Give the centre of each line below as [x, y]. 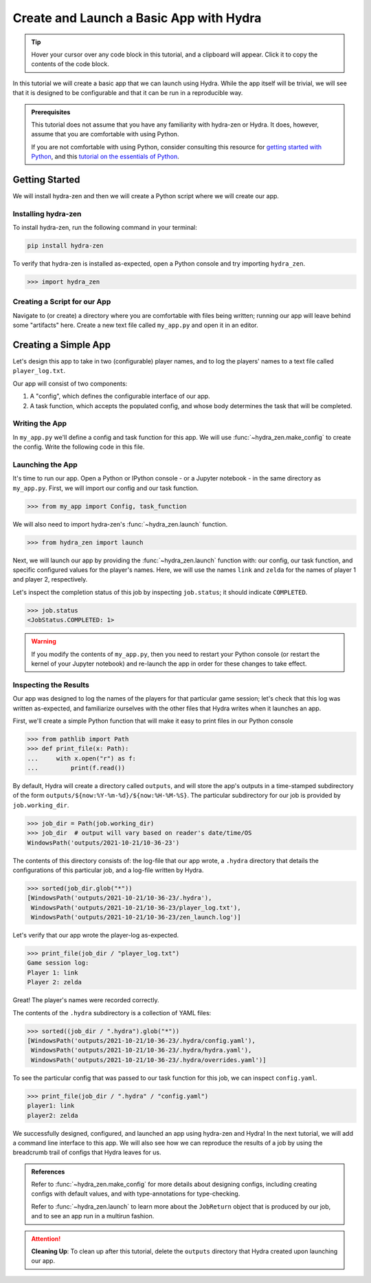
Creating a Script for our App [62, 301]
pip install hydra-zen [65, 246]
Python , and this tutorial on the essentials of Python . [105, 157]
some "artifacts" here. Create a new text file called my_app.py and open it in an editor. [136, 325]
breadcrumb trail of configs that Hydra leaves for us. [87, 1152]
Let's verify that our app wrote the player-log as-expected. [96, 935]
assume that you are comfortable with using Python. [105, 134]
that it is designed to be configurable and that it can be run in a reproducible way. [128, 93]
